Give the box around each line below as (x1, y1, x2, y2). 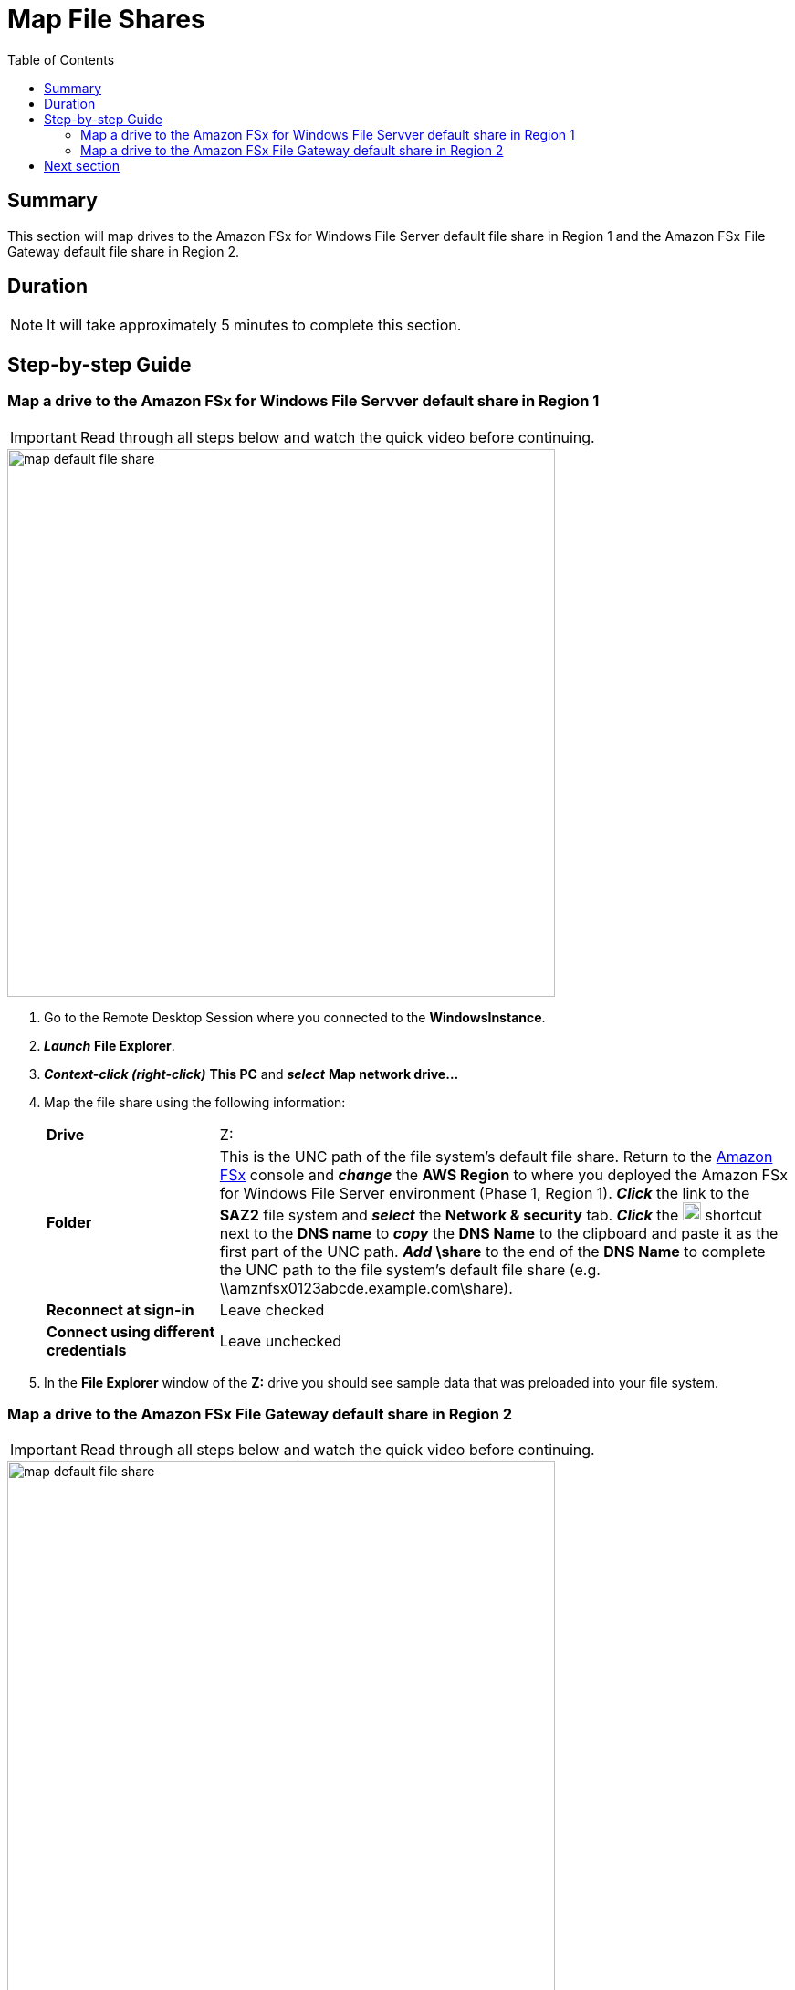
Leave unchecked (219, 1331, 342, 1350)
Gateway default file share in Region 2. (7, 243, 239, 259)
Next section (44, 157, 120, 173)
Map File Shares (7, 4, 205, 35)
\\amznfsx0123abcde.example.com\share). (219, 1278, 513, 1297)
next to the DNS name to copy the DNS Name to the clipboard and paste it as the (219, 1223, 779, 1242)
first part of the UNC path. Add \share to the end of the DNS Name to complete (219, 1241, 766, 1261)
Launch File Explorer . (44, 1037, 175, 1053)
